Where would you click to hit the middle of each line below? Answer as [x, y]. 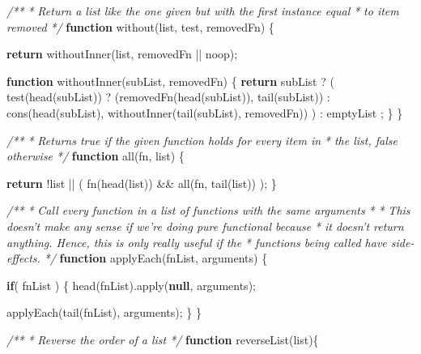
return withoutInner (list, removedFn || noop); [122, 54]
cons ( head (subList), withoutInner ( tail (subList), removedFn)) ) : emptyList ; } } [205, 112]
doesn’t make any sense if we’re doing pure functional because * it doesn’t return [205, 226]
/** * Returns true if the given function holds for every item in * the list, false [202, 140]
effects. [23, 258]
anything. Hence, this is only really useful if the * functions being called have [197, 242]
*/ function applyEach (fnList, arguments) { [156, 258]
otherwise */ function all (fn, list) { [96, 156]
